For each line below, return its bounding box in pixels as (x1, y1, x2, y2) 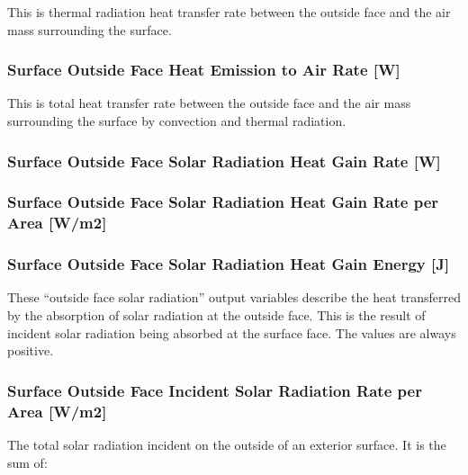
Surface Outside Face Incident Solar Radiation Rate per (7, 379, 422, 401)
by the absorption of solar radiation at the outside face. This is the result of (7, 306, 426, 325)
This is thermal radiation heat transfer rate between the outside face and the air (7, 3, 451, 21)
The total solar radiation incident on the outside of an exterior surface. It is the (7, 435, 446, 453)
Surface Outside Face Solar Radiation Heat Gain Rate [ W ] (7, 149, 441, 172)
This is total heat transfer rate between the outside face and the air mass (7, 94, 411, 112)
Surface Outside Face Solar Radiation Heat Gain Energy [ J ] (7, 253, 450, 275)
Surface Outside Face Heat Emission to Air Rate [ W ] (7, 58, 400, 81)
